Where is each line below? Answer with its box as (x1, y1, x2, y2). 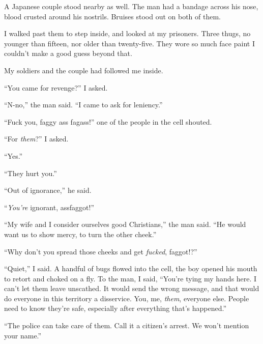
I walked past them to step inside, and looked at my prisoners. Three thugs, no (4, 28, 251, 39)
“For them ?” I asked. (4, 133, 69, 144)
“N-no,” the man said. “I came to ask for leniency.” (4, 99, 163, 110)
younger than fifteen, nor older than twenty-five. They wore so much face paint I (4, 38, 255, 48)
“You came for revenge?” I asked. (4, 82, 108, 93)
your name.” (4, 330, 42, 340)
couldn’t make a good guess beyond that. (4, 48, 132, 59)
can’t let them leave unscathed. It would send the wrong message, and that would (4, 283, 259, 294)
